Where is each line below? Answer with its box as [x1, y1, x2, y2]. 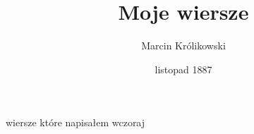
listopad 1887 [155, 61, 212, 76]
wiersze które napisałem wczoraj [6, 115, 145, 130]
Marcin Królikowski [141, 38, 226, 53]
